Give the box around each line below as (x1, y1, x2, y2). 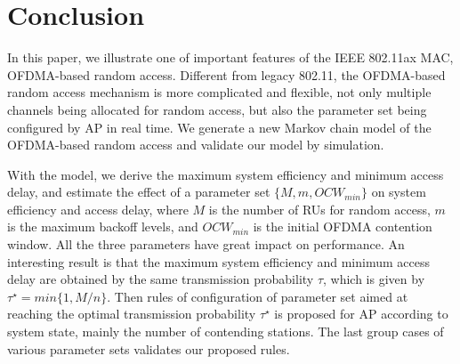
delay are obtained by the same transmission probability (7, 270, 314, 288)
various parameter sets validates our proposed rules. (7, 339, 290, 358)
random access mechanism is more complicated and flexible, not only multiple (7, 83, 432, 101)
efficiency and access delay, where (7, 199, 189, 218)
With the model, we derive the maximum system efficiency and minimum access (7, 165, 444, 183)
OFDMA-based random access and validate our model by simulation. (7, 135, 384, 154)
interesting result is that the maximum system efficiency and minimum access (7, 252, 430, 271)
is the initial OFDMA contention (253, 217, 432, 236)
